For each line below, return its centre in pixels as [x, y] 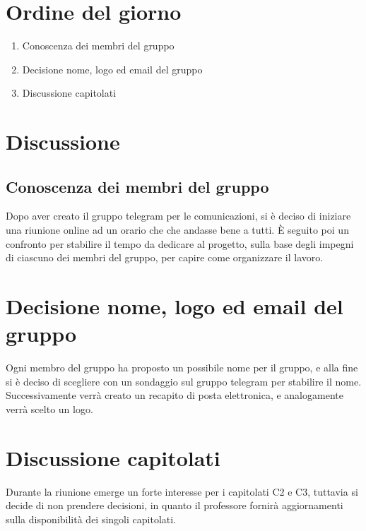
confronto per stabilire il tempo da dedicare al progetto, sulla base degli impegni [180, 243]
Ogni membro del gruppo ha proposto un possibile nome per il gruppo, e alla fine [182, 368]
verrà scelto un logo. [49, 408]
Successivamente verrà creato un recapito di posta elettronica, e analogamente [175, 395]
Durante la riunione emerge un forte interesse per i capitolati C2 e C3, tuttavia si [182, 491]
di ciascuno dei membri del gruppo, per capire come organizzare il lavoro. [165, 257]
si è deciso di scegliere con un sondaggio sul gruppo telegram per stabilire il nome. [184, 381]
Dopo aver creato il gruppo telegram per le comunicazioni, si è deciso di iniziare [178, 216]
